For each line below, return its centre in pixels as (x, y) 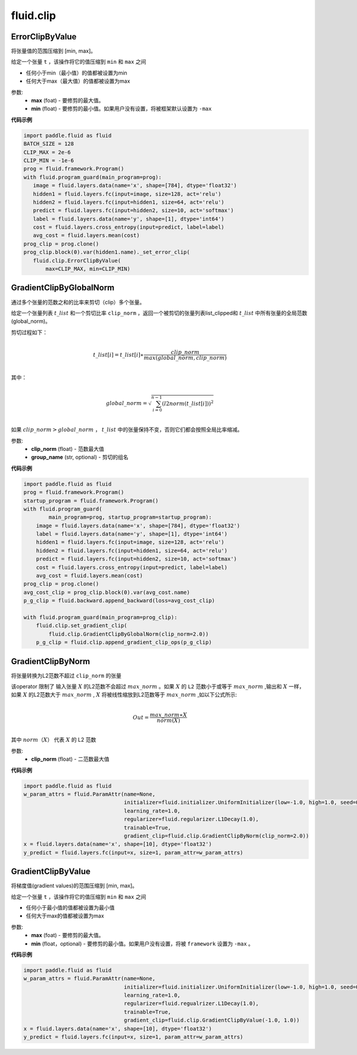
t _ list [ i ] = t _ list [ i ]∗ (118, 355)
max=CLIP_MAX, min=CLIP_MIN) (88, 269)
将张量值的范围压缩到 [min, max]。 (54, 51)
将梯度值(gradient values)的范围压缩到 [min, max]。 (74, 886)
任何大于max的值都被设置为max (65, 916)
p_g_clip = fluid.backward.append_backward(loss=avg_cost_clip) (119, 601)
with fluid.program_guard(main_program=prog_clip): (101, 617)
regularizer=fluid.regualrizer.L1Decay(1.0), (191, 1003)
